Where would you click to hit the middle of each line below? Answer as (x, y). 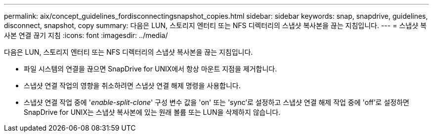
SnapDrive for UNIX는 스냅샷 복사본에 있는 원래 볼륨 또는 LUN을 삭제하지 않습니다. (152, 112)
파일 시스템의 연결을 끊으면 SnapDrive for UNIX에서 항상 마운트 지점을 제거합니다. (151, 69)
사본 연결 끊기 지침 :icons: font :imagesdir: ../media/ (86, 35)
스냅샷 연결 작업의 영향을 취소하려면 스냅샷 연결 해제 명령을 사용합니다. (132, 85)
